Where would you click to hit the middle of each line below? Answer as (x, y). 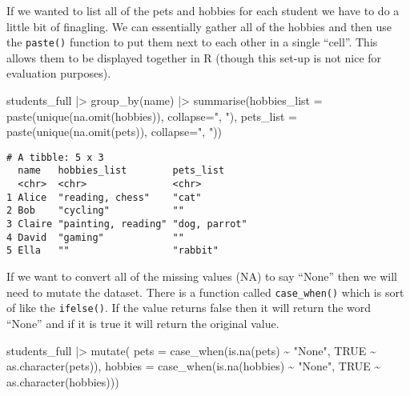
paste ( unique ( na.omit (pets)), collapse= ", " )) (115, 132)
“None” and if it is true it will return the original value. (143, 323)
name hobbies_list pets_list (121, 171)
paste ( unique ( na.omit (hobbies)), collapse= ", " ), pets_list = (152, 116)
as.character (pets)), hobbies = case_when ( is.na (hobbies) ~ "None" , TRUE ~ (194, 366)
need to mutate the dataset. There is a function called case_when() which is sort (205, 292)
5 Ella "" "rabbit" (113, 251)
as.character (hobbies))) (63, 381)
